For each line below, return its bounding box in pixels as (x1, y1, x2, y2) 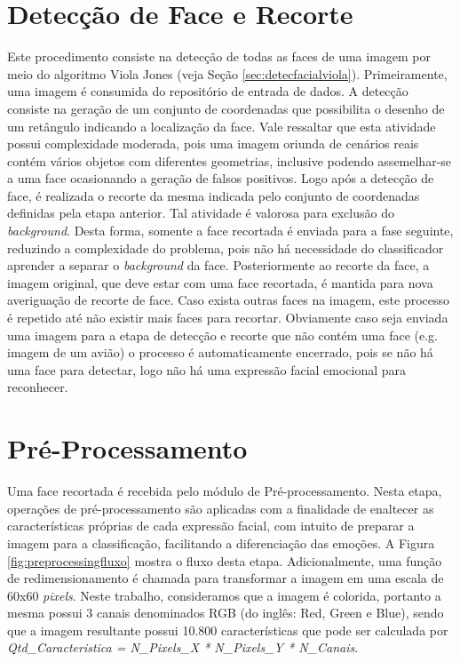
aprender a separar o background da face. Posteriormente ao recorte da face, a (7, 256, 430, 275)
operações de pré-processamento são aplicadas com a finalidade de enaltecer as (7, 498, 434, 517)
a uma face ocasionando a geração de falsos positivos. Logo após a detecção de (7, 169, 434, 187)
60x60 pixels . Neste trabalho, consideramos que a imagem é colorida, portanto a (7, 586, 441, 604)
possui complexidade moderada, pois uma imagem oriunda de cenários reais (7, 134, 419, 153)
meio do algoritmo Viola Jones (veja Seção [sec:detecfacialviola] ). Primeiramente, (7, 64, 448, 83)
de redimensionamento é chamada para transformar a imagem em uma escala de (7, 569, 444, 587)
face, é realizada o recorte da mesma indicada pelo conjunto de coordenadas (7, 186, 420, 204)
